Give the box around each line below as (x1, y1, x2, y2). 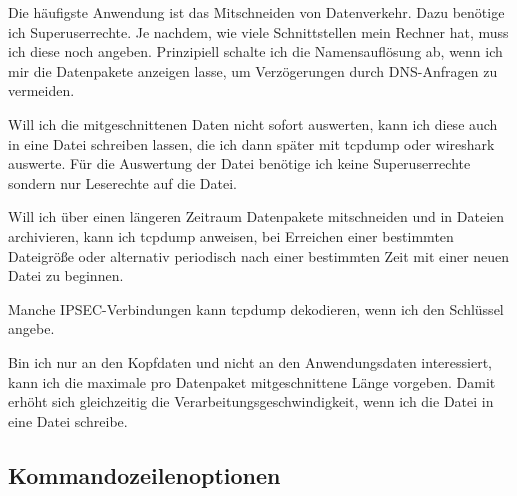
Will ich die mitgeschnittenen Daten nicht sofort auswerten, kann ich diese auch (8, 113, 498, 134)
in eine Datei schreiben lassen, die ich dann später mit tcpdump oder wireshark (8, 133, 495, 154)
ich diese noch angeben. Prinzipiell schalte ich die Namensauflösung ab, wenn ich (8, 41, 503, 62)
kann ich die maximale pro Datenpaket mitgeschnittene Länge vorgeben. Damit (8, 371, 496, 392)
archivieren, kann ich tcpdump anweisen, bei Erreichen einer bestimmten (8, 225, 454, 246)
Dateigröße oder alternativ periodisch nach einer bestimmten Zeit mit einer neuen (8, 245, 510, 266)
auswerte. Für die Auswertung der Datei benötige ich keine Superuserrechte (8, 153, 471, 174)
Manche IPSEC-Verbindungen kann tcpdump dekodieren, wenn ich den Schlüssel (8, 298, 504, 319)
